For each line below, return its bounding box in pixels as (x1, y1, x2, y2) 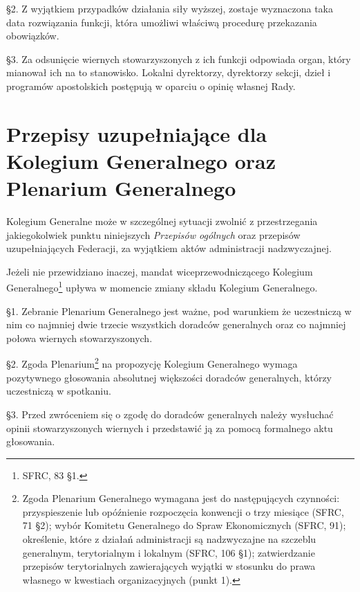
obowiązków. (6, 28, 59, 43)
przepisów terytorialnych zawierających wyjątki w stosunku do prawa (22, 559, 316, 573)
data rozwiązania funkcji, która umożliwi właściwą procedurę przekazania (6, 15, 317, 29)
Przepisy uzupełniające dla (6, 119, 267, 147)
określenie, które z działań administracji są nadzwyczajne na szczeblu (22, 532, 316, 546)
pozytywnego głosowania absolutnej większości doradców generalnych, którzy (6, 370, 332, 384)
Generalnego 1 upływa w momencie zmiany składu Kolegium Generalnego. (6, 278, 318, 295)
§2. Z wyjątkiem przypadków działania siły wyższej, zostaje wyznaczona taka (6, 1, 333, 15)
